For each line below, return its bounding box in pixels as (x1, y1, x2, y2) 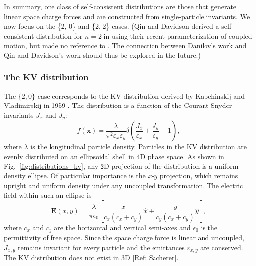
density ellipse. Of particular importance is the (4, 170, 146, 181)
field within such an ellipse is (4, 190, 92, 200)
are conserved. (200, 242, 243, 252)
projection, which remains (159, 170, 238, 181)
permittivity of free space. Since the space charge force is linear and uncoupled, (4, 232, 244, 243)
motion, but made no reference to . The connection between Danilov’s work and (4, 40, 247, 51)
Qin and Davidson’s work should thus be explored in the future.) (4, 50, 201, 60)
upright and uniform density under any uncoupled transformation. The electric (4, 180, 243, 190)
